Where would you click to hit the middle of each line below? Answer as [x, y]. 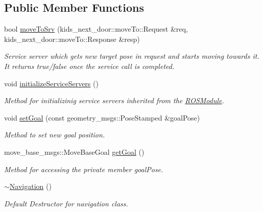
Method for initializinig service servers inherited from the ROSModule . [114, 100]
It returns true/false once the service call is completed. [89, 66]
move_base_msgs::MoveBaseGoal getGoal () [74, 151]
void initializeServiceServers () [51, 83]
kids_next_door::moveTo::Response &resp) [72, 39]
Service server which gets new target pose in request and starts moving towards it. [132, 56]
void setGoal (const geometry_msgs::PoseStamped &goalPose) [102, 117]
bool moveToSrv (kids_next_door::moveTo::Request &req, [96, 29]
